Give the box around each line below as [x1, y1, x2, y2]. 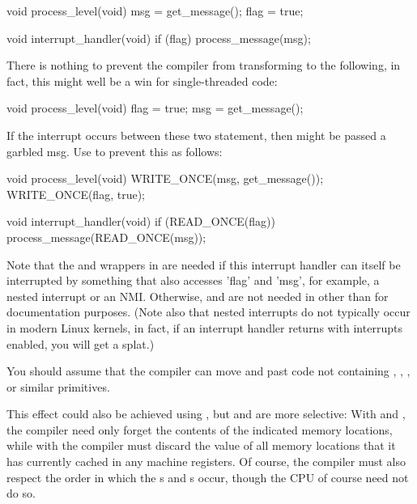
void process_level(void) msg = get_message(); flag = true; [6, 2, 304, 19]
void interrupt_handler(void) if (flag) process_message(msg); [6, 29, 311, 46]
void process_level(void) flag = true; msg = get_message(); [6, 100, 304, 116]
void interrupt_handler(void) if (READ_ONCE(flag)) [6, 213, 275, 230]
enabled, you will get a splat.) [6, 335, 155, 352]
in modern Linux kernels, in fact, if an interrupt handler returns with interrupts [6, 319, 402, 336]
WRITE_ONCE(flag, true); [6, 185, 145, 202]
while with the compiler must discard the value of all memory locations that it [6, 437, 396, 454]
